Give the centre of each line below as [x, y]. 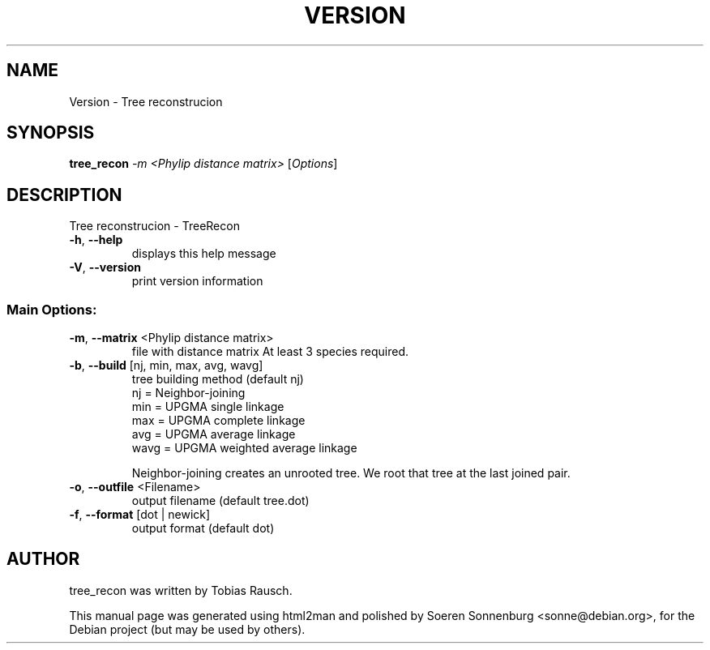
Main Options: [52, 309]
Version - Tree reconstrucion [146, 101]
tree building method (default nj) [218, 379]
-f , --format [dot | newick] [140, 515]
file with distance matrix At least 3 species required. [270, 352]
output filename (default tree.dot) [220, 501]
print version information [197, 281]
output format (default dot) [203, 528]
